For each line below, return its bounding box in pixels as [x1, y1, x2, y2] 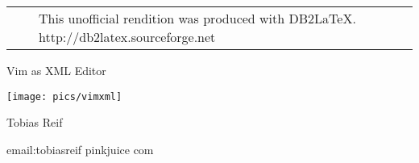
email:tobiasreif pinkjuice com [6, 140, 154, 157]
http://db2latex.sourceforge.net [39, 27, 216, 46]
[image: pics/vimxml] [6, 90, 122, 102]
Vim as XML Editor [6, 62, 106, 78]
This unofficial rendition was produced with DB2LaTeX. [39, 9, 356, 27]
